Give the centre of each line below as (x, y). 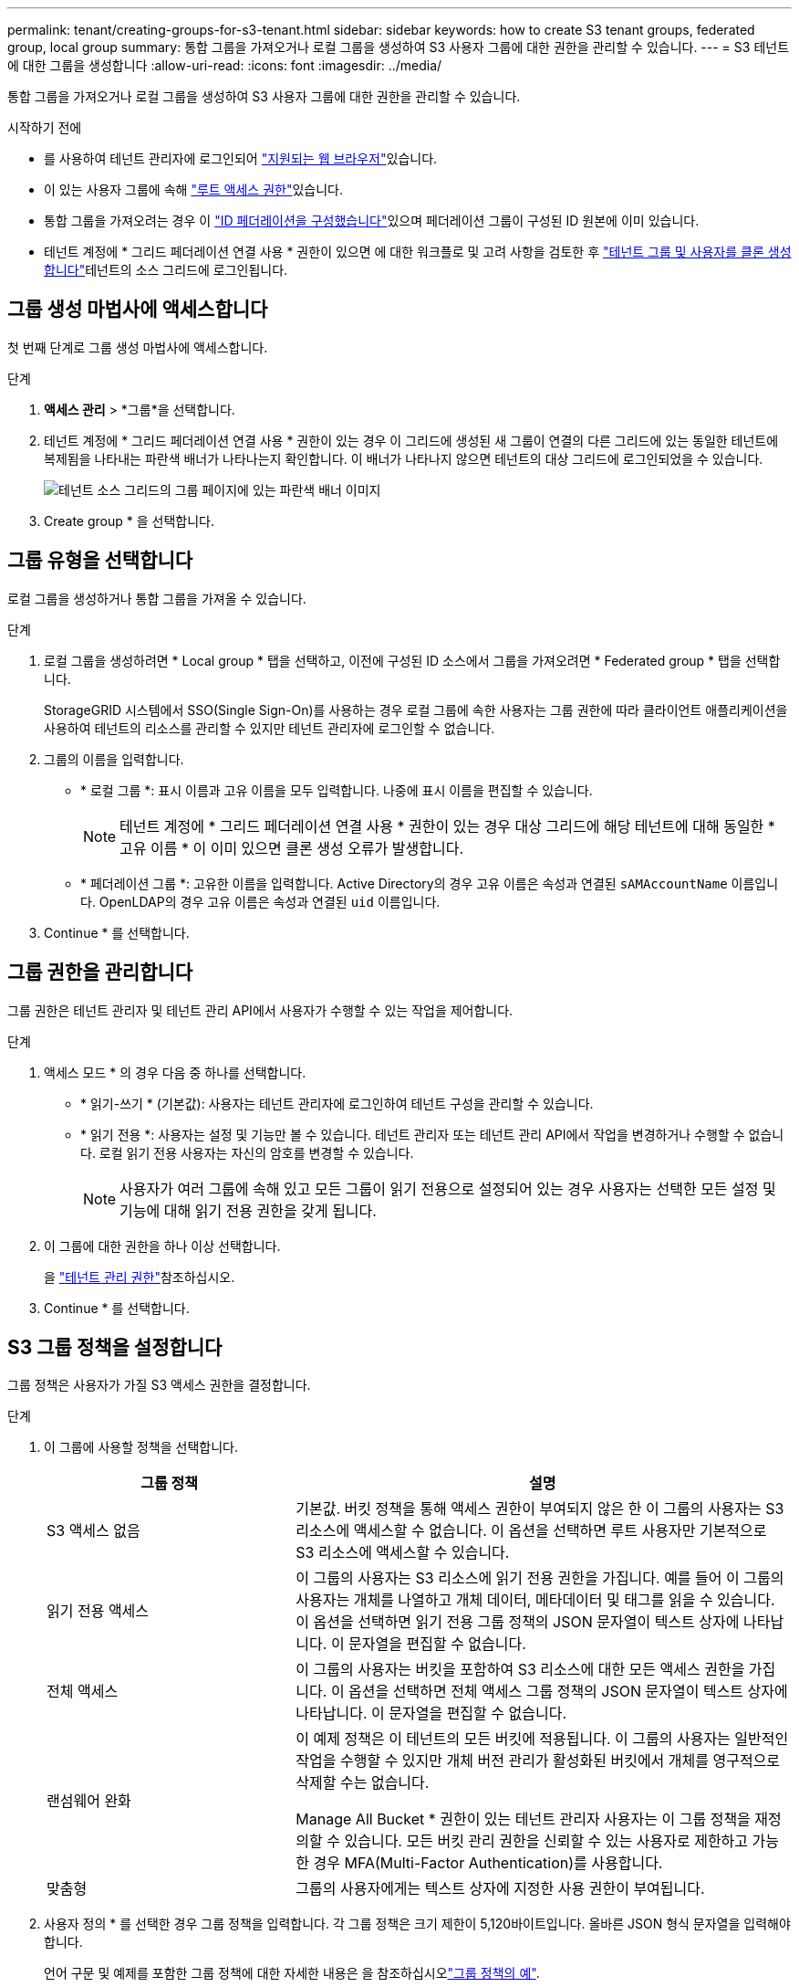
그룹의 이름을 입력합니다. (114, 759)
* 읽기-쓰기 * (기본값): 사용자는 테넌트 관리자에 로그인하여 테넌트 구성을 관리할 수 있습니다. (337, 1103)
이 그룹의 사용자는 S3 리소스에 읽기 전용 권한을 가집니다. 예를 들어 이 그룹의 (540, 1578)
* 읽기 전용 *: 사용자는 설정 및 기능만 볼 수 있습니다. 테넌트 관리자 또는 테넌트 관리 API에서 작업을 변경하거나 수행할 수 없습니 (432, 1134)
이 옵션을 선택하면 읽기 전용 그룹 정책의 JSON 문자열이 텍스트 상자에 (518, 1622)
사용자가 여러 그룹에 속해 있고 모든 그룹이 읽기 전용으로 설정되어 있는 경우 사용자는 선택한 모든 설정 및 (448, 1188)
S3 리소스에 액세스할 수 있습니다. (403, 1553)
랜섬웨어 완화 (89, 1801)
